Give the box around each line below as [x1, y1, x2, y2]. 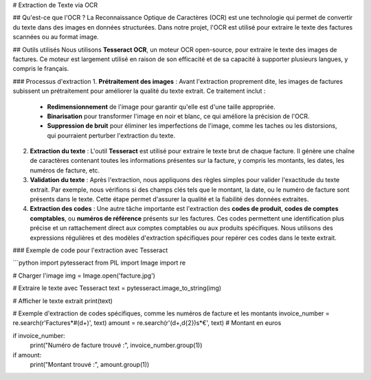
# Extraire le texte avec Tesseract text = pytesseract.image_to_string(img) [12, 284, 222, 292]
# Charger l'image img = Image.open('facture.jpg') [12, 271, 156, 280]
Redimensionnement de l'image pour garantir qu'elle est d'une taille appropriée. [47, 102, 276, 111]
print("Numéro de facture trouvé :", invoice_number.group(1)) [30, 341, 203, 350]
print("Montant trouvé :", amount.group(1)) [30, 360, 150, 368]
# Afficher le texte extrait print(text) [12, 296, 113, 305]
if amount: [12, 350, 42, 359]
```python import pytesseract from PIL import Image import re [12, 258, 185, 267]
